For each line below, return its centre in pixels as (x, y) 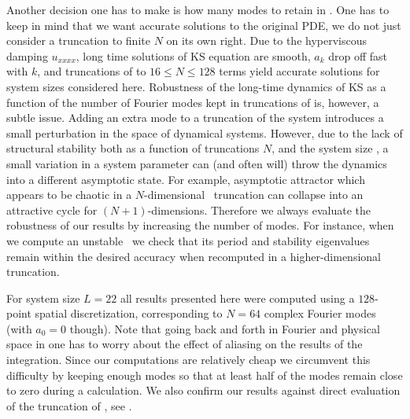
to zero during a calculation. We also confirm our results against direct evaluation (203, 390)
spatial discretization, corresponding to (129, 313)
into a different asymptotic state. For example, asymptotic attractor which (186, 179)
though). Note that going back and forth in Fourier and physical (225, 328)
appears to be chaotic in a (69, 195)
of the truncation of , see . (69, 405)
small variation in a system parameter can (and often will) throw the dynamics (197, 163)
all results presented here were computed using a (237, 298)
